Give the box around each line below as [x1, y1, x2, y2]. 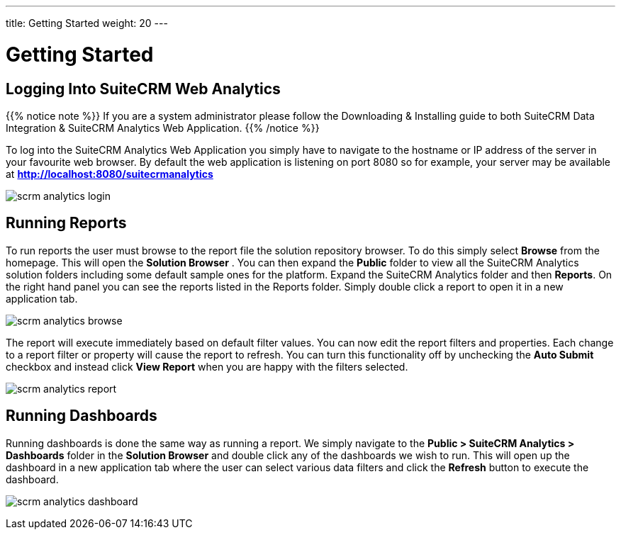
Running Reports [6, 214, 127, 232]
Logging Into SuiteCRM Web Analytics [6, 79, 281, 98]
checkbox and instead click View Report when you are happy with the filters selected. [6, 360, 408, 373]
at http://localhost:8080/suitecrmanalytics [6, 167, 213, 180]
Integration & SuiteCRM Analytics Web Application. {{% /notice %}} [6, 121, 320, 134]
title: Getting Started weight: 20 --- [6, 17, 168, 29]
